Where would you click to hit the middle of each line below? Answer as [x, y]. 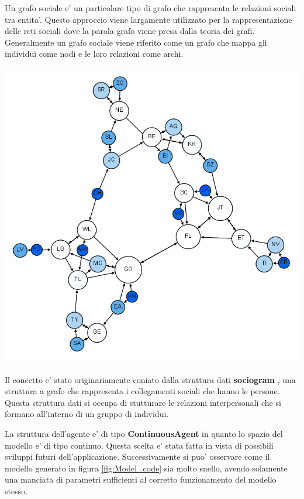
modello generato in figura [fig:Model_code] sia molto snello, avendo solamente [146, 468]
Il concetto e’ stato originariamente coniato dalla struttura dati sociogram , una [150, 379]
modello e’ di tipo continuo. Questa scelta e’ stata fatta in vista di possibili [139, 445]
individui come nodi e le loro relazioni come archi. [94, 54]
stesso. [16, 491]
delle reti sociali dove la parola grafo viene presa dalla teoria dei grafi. [130, 31]
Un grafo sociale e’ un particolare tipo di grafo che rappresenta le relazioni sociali [151, 8]
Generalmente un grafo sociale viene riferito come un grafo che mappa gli [136, 42]
